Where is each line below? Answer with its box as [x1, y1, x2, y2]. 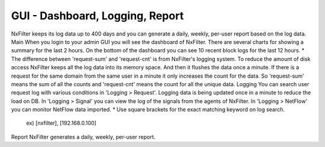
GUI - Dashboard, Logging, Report [11, 9, 184, 22]
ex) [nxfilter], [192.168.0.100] [26, 119, 96, 127]
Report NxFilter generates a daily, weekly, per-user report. [11, 133, 156, 140]
